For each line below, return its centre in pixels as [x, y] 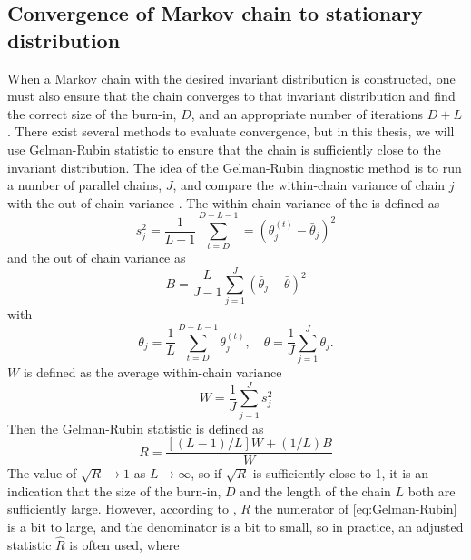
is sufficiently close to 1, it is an [340, 473]
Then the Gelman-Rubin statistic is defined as [136, 428]
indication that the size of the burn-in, [114, 490]
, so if [206, 473]
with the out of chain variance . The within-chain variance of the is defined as [224, 202]
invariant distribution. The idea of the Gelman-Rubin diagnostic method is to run [235, 167]
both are [432, 490]
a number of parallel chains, [85, 185]
